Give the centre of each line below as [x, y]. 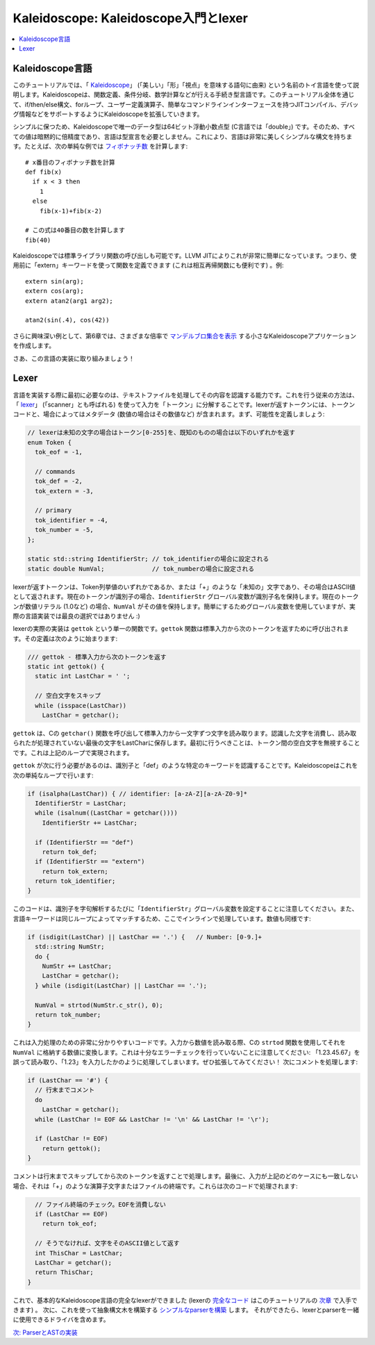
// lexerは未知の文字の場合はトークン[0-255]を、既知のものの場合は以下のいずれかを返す [161, 433]
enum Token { [50, 442]
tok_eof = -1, [59, 452]
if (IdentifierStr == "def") [85, 842]
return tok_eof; [69, 1224]
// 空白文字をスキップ [68, 696]
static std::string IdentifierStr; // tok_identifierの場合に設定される [148, 559]
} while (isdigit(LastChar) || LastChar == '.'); [121, 985]
